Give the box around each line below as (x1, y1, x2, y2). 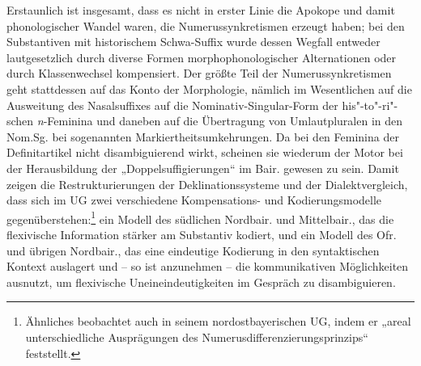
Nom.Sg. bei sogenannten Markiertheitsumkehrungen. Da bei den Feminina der (6, 128, 399, 145)
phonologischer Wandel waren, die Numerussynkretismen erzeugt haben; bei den (6, 17, 405, 34)
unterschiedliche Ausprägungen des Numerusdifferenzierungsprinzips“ (25, 328, 368, 345)
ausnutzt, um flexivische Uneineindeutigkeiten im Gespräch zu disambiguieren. (6, 273, 396, 290)
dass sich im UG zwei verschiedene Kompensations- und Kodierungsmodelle (6, 191, 382, 208)
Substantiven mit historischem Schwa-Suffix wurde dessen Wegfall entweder (6, 33, 381, 50)
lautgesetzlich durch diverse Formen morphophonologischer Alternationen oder (6, 48, 397, 65)
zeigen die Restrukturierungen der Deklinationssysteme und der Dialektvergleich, (6, 175, 408, 192)
